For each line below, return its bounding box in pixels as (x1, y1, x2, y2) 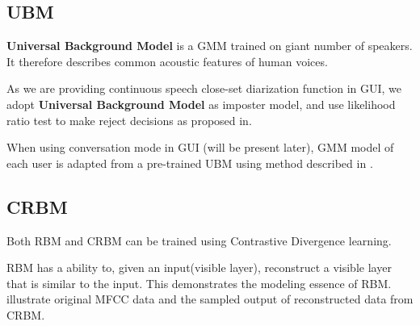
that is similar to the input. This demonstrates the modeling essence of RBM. (6, 274, 392, 291)
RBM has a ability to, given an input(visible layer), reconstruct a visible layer (6, 259, 392, 276)
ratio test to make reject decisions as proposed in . (6, 111, 252, 128)
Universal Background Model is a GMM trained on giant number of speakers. (6, 37, 413, 54)
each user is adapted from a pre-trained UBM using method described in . (6, 154, 373, 171)
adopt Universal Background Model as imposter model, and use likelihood (6, 95, 396, 112)
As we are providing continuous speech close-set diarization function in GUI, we (6, 80, 402, 97)
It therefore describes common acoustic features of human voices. (6, 52, 328, 69)
